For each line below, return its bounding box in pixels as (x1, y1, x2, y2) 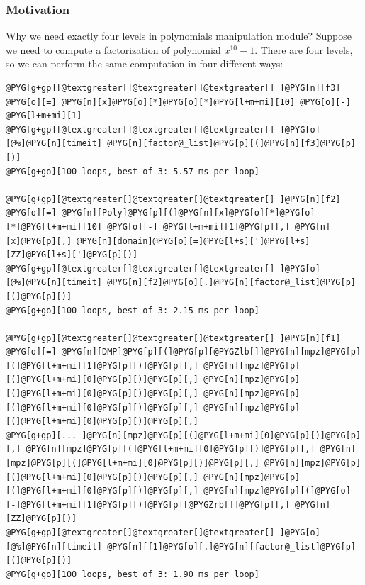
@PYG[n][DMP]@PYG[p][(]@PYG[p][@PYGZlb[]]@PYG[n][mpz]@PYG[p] (61, 347, 361, 357)
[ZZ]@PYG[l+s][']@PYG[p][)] (6, 250, 138, 260)
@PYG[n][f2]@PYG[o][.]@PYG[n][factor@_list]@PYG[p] (107, 277, 356, 288)
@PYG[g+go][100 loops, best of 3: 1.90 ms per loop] (6, 569, 259, 579)
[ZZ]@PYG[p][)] (6, 513, 77, 524)
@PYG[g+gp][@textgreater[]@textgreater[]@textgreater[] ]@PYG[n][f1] (6, 333, 341, 343)
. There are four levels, (254, 42, 353, 57)
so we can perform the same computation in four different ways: (6, 56, 283, 71)
